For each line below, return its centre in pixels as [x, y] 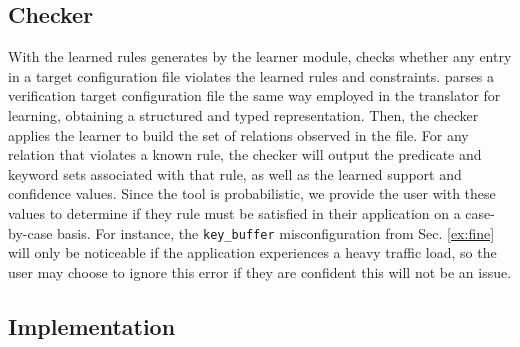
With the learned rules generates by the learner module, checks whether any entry [260, 56]
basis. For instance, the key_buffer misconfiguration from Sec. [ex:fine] [276, 232]
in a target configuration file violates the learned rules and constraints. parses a [251, 75]
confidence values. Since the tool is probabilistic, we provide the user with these [252, 193]
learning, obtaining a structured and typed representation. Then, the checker [243, 114]
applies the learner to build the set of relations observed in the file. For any [238, 134]
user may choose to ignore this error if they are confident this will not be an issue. [260, 271]
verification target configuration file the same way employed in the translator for [254, 95]
